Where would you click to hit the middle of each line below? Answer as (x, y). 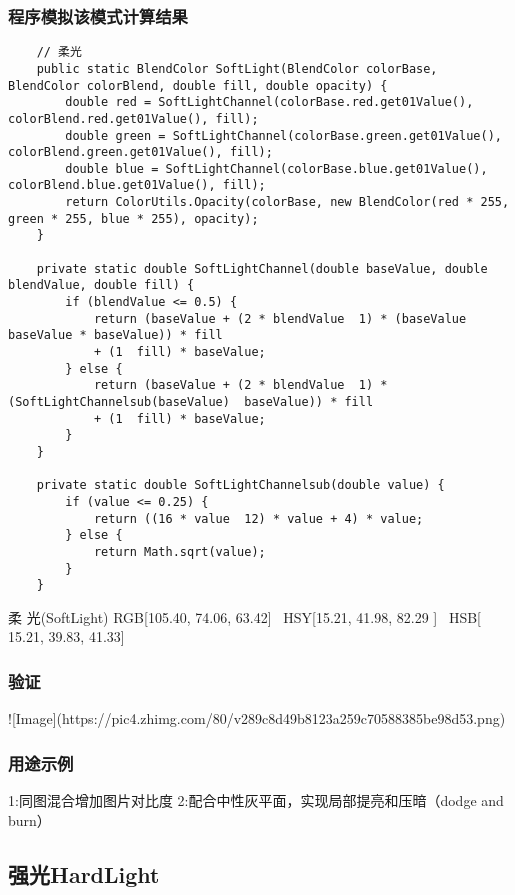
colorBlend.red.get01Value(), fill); (133, 118)
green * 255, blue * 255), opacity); (133, 218)
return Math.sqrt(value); (179, 551)
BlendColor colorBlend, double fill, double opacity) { (198, 85)
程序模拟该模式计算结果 (98, 15)
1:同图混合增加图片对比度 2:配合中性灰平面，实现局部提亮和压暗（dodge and (256, 800)
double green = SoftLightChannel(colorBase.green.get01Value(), (283, 135)
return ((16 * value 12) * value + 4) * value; (258, 518)
